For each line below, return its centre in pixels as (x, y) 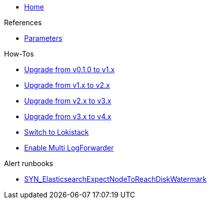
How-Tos (19, 54)
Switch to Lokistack (57, 132)
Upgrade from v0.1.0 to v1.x (69, 69)
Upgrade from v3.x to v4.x (68, 116)
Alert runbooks (29, 163)
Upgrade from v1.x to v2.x (67, 85)
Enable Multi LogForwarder (69, 148)
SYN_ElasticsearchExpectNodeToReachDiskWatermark (116, 179)
